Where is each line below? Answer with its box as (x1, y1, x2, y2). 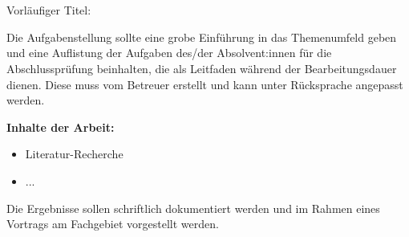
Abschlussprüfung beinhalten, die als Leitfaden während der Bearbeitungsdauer (6, 59, 397, 76)
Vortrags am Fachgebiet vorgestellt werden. (6, 215, 219, 232)
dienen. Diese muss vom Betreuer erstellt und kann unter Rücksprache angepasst (6, 76, 403, 92)
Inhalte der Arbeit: (6, 118, 115, 135)
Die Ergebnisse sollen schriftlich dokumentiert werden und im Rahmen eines (6, 199, 380, 216)
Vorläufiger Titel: (6, 2, 91, 18)
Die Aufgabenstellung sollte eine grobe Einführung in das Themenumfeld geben (6, 28, 397, 45)
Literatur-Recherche (25, 145, 124, 162)
